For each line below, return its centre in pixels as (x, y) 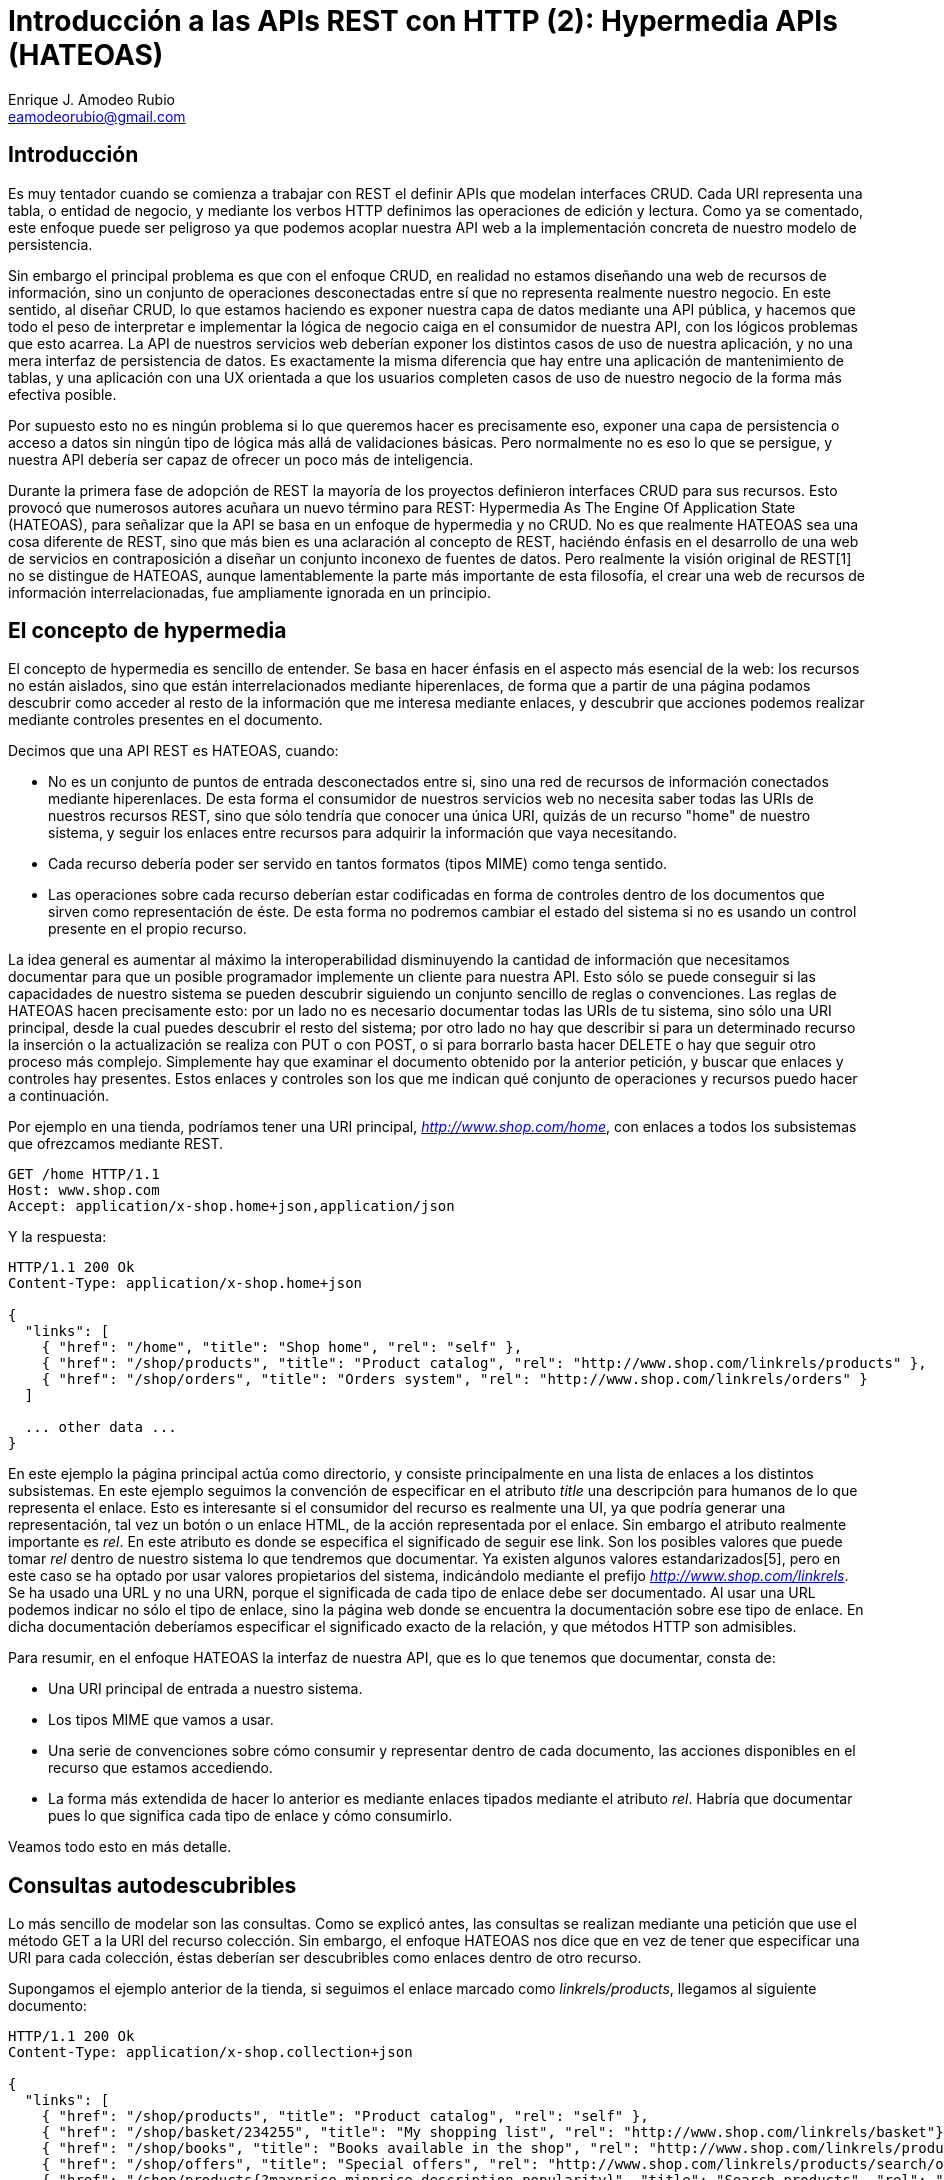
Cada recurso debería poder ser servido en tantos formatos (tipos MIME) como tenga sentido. (358, 864)
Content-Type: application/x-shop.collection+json (210, 2052)
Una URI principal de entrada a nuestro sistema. (205, 1689)
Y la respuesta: (57, 1237)
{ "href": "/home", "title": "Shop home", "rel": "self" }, (282, 1347)
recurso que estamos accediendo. (160, 1768)
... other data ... (100, 1427)
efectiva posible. (62, 394)
